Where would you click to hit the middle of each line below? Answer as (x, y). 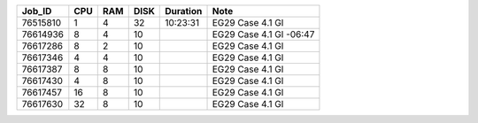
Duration (184, 11)
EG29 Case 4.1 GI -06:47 (263, 34)
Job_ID (37, 11)
